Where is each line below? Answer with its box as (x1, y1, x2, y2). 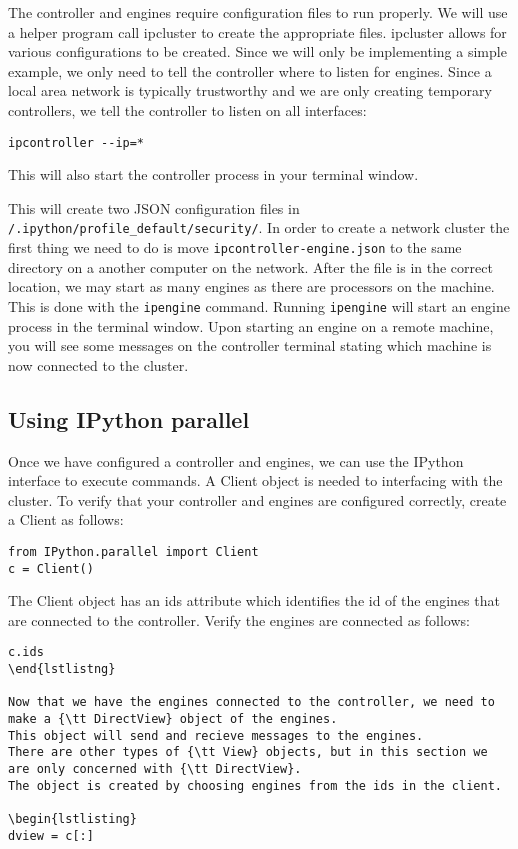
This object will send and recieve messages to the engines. (8, 728, 424, 743)
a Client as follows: (8, 509, 124, 530)
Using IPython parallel (8, 403, 250, 434)
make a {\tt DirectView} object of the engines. (8, 712, 338, 727)
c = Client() (8, 561, 94, 576)
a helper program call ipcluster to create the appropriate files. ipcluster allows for (8, 21, 507, 42)
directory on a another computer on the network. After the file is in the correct (8, 256, 493, 277)
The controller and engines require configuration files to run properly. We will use (8, 2, 508, 22)
